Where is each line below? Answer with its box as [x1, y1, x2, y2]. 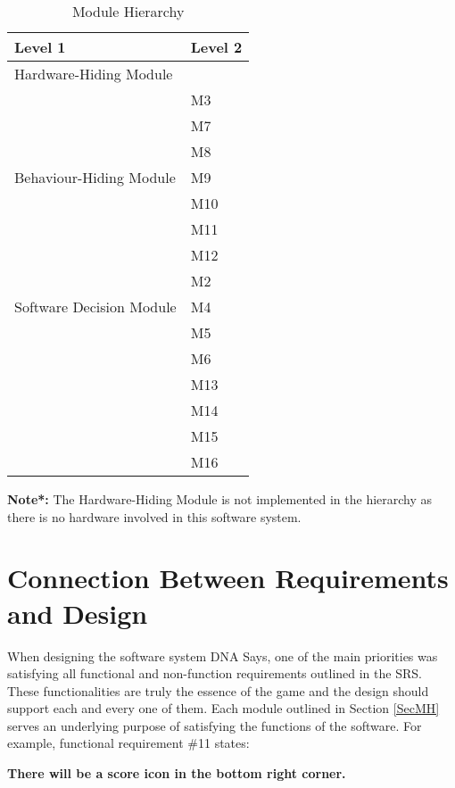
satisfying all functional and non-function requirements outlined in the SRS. [7, 664, 422, 683]
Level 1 [14, 37, 66, 57]
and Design [7, 594, 148, 631]
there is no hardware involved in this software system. [7, 507, 302, 526]
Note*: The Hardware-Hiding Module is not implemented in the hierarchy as [7, 490, 433, 508]
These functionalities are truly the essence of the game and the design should [7, 681, 429, 700]
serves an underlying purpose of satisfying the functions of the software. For [7, 716, 422, 734]
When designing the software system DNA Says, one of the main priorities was [7, 646, 438, 665]
